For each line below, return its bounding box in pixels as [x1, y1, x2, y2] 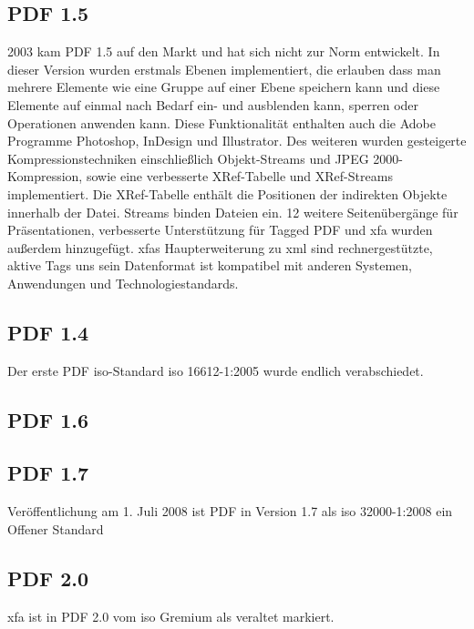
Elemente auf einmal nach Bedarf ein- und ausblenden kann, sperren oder [7, 95, 419, 114]
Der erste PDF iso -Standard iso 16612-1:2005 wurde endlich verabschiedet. [7, 360, 424, 380]
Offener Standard [7, 519, 104, 538]
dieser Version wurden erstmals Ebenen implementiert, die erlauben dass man [7, 59, 441, 78]
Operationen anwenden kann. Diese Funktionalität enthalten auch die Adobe [7, 113, 436, 132]
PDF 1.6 [7, 405, 89, 433]
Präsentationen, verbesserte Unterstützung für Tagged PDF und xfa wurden [7, 220, 433, 239]
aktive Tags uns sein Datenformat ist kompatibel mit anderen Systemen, [7, 256, 412, 275]
